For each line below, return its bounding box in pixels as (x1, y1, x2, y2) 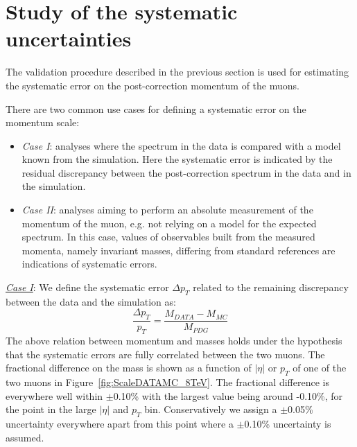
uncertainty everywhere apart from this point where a (6, 417, 234, 431)
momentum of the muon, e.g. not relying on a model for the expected (21, 216, 317, 230)
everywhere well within (6, 388, 103, 403)
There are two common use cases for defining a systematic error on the (6, 101, 306, 116)
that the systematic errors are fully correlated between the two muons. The (6, 347, 325, 361)
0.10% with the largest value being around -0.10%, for (113, 388, 343, 403)
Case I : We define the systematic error (6, 280, 169, 295)
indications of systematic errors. (21, 256, 157, 271)
